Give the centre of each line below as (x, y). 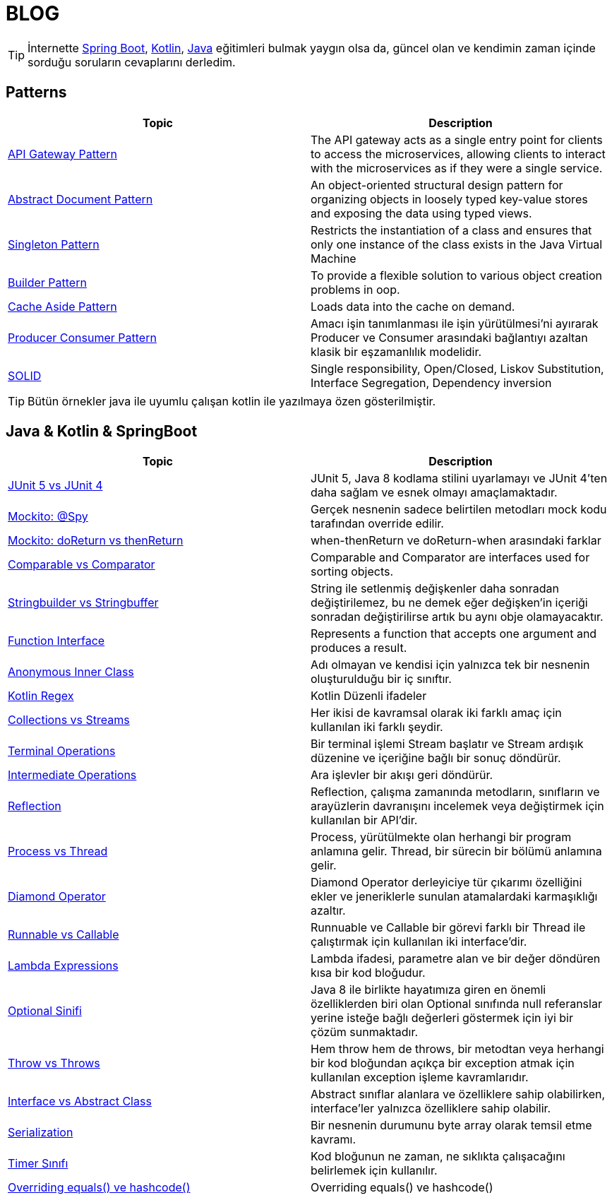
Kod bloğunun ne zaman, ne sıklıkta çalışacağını (438, 1157)
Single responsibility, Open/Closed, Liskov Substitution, (457, 368)
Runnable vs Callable (64, 935)
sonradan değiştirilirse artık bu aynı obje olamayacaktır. (457, 617)
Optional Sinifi (45, 1011)
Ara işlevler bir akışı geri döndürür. (402, 775)
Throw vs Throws (54, 1063)
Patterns (36, 93)
